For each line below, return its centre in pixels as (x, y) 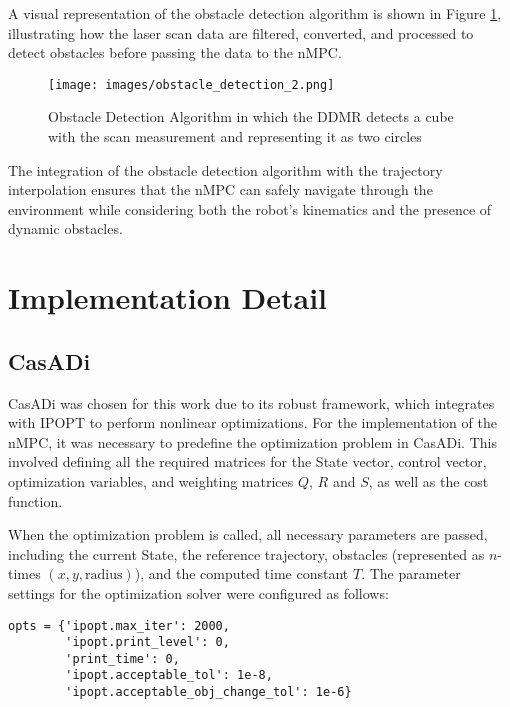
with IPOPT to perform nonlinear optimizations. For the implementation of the (252, 422)
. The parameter (411, 573)
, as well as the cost (428, 480)
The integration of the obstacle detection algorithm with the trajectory (225, 169)
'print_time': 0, (122, 658)
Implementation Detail (168, 297)
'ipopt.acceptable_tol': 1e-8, (169, 675)
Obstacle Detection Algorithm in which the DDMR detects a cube (251, 116)
